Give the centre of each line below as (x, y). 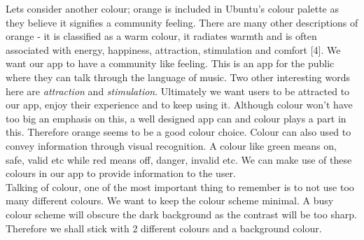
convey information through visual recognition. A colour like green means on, (171, 145)
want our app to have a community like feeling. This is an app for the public (170, 63)
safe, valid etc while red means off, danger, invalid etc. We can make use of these (179, 159)
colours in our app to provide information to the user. (121, 173)
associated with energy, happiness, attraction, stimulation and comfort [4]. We (173, 49)
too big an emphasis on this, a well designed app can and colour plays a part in (176, 118)
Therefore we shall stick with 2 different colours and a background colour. (164, 228)
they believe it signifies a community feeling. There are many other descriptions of (182, 22)
